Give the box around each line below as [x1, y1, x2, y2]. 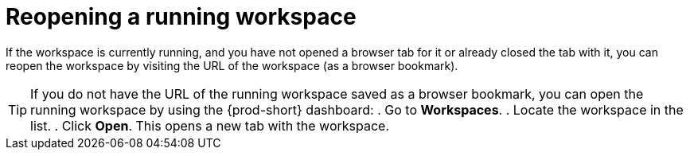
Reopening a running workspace [6, 3, 357, 30]
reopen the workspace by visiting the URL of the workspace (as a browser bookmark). [6, 58, 458, 72]
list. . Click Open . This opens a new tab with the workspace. [30, 117, 390, 134]
